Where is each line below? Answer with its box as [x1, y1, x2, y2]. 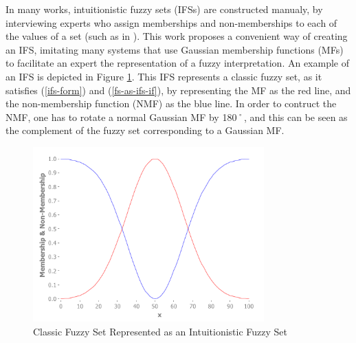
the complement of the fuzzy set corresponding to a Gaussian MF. [5, 123, 285, 137]
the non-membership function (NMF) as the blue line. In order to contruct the [5, 96, 337, 111]
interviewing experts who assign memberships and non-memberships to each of [5, 15, 337, 30]
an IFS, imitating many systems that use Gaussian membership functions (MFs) [5, 42, 344, 56]
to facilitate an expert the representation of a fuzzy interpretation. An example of [5, 56, 350, 70]
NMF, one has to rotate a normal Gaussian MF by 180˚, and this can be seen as [5, 109, 348, 124]
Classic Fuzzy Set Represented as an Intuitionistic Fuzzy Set [33, 324, 288, 338]
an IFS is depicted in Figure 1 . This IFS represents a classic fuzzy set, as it [5, 69, 322, 83]
